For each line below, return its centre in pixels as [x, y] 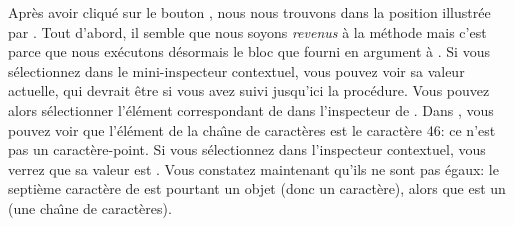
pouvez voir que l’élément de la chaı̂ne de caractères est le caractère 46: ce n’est [252, 129]
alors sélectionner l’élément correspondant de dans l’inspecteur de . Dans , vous [251, 109]
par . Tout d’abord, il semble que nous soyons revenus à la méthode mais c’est [247, 31]
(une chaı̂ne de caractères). [90, 207]
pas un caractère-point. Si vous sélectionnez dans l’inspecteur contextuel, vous [247, 149]
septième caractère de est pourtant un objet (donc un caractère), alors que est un [257, 188]
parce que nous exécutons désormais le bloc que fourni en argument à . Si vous [249, 51]
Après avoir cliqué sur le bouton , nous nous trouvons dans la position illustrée [249, 12]
